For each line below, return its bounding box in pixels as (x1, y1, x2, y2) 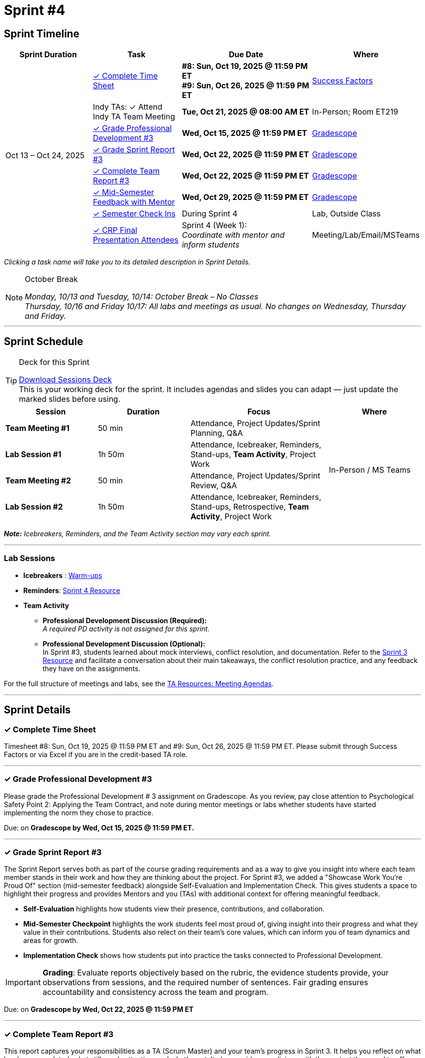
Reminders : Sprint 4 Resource (23, 586, 120, 595)
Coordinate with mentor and (181, 230, 285, 240)
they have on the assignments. (43, 664, 141, 673)
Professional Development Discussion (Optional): (43, 639, 205, 648)
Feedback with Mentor (93, 197, 175, 207)
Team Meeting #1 (5, 423, 70, 433)
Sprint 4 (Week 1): (181, 220, 247, 231)
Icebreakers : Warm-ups (23, 571, 102, 579)
